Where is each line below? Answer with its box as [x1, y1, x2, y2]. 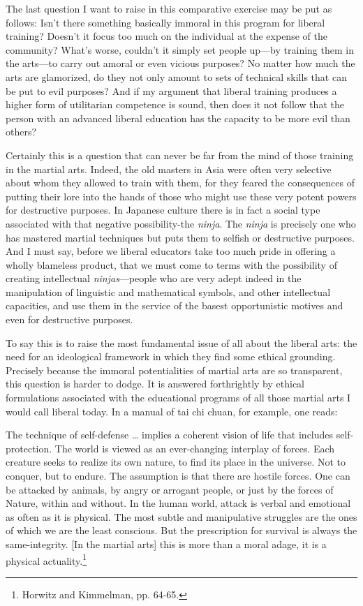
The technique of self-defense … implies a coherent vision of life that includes [6, 427, 334, 442]
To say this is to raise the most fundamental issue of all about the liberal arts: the [6, 335, 357, 350]
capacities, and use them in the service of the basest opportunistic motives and [6, 298, 343, 313]
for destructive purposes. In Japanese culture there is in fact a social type [6, 202, 320, 217]
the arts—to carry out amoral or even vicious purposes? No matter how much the [6, 56, 355, 71]
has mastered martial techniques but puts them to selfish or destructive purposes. [6, 230, 355, 244]
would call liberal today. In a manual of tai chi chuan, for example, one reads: [6, 404, 338, 418]
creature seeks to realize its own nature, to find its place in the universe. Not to [6, 454, 346, 469]
